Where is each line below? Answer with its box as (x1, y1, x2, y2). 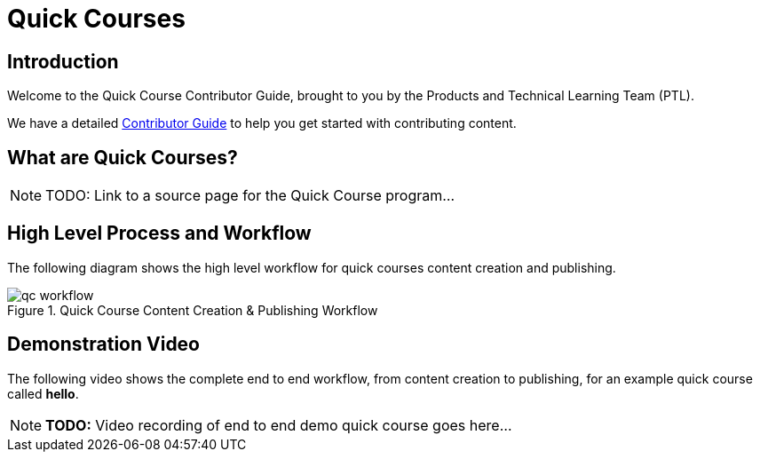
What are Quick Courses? (7, 146, 238, 169)
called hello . (7, 385, 79, 401)
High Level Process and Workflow (7, 222, 312, 245)
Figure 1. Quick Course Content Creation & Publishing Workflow (7, 302, 378, 318)
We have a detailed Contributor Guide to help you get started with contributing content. (7, 115, 517, 131)
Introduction (7, 50, 119, 73)
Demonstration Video (7, 333, 201, 356)
